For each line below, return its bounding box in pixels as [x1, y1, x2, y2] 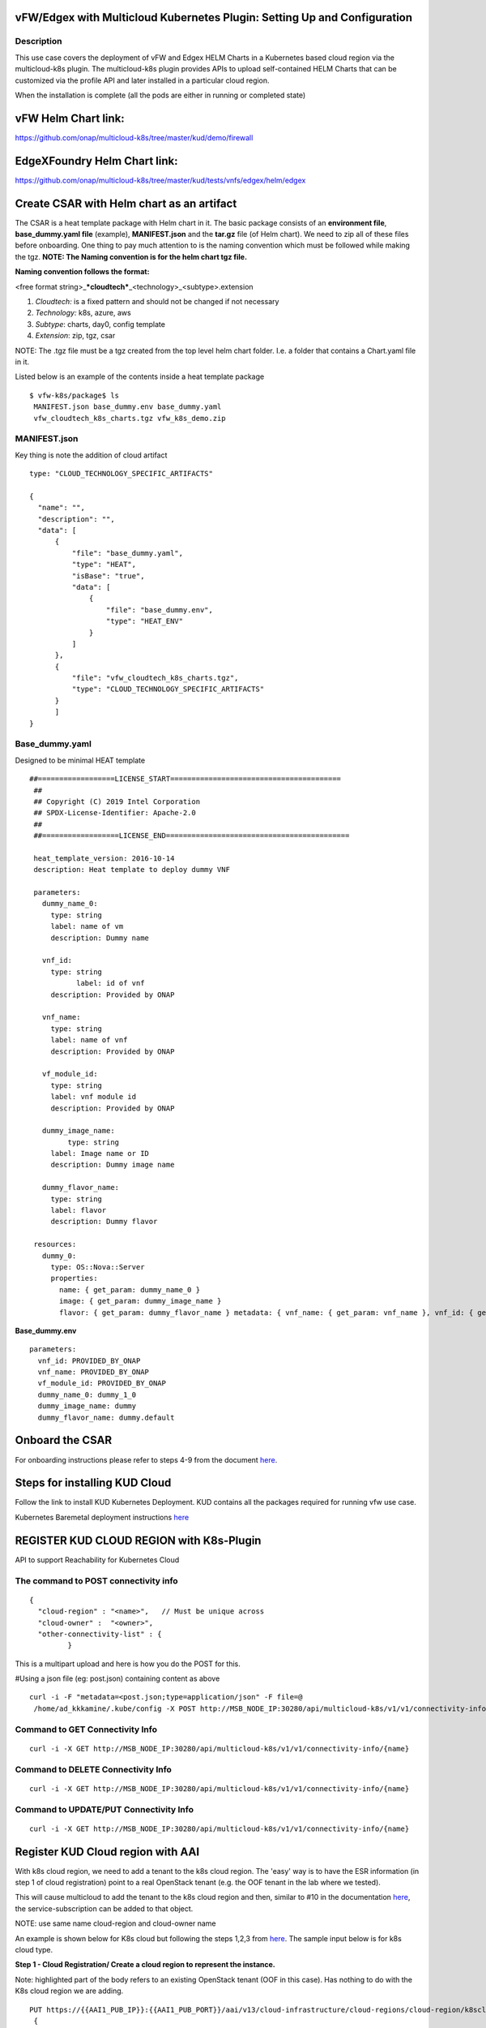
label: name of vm [50, 922, 124, 931]
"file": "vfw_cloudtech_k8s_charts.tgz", [71, 673, 239, 683]
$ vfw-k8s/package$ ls [29, 390, 120, 400]
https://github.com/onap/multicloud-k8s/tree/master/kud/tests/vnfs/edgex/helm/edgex [15, 175, 306, 185]
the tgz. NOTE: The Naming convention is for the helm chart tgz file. [15, 251, 247, 261]
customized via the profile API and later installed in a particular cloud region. [15, 75, 271, 85]
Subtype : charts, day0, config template [35, 319, 166, 329]
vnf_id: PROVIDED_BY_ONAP [37, 1356, 141, 1365]
